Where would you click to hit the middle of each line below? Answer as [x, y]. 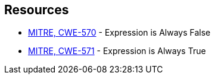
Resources [37, 10]
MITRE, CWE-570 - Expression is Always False [119, 33]
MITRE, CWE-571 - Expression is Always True [117, 51]
